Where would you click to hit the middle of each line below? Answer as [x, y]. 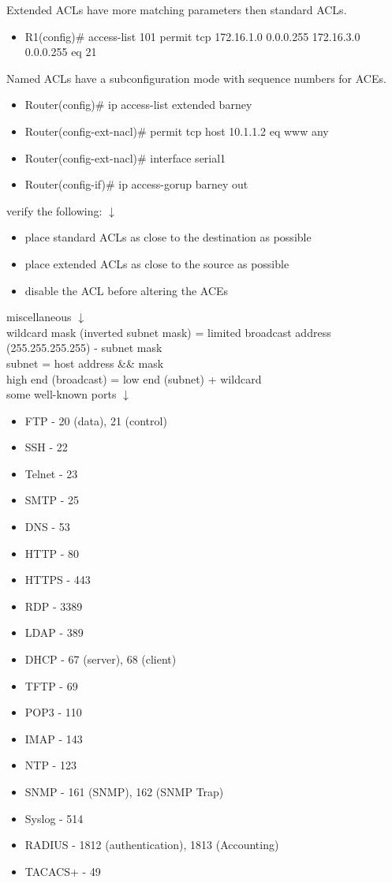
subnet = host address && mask [85, 363]
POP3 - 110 [53, 712]
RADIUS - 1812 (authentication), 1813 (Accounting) [152, 845]
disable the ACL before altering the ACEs [127, 290]
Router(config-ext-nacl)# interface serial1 [125, 157]
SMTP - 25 [52, 500]
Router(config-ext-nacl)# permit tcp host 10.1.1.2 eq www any [177, 131]
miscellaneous [39, 317]
